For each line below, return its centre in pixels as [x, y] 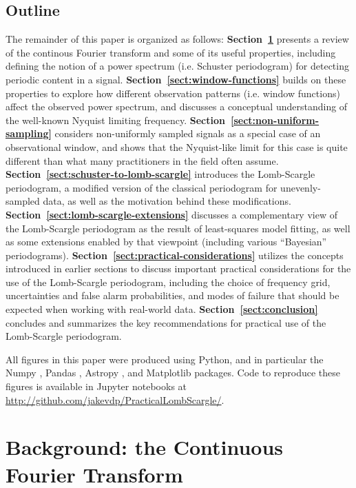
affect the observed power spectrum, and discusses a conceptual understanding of [177, 106]
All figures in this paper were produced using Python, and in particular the [165, 359]
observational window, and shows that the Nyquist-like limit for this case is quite [177, 146]
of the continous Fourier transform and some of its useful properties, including [171, 52]
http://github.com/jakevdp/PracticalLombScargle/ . [115, 399]
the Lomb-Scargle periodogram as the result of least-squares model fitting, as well [178, 228]
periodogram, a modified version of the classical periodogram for [142, 187]
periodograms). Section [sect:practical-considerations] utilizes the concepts [175, 255]
